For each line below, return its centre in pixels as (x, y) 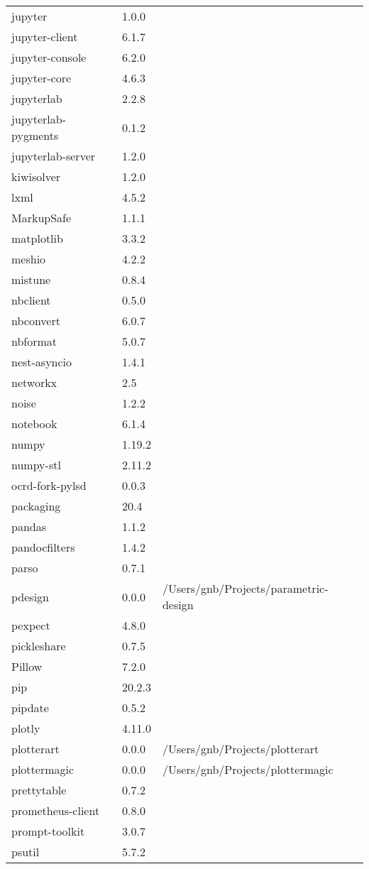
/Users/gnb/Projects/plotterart (241, 749)
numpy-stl (36, 465)
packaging (36, 506)
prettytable (39, 790)
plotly (26, 728)
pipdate (30, 707)
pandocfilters (43, 547)
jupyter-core (42, 78)
